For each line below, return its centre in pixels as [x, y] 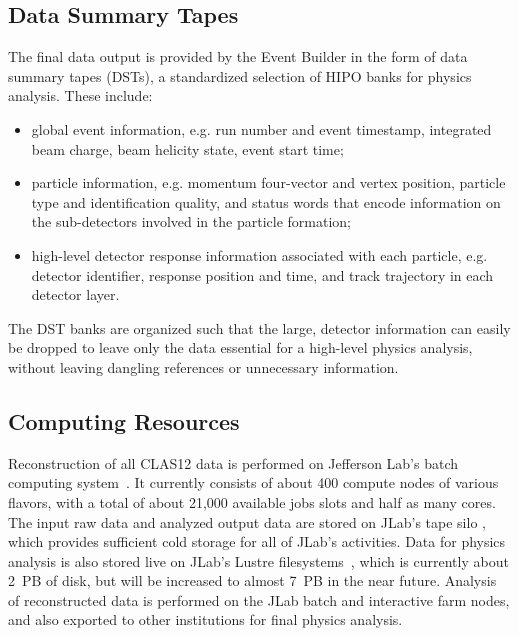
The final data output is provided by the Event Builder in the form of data [238, 56]
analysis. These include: [80, 95]
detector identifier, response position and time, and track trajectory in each [262, 274]
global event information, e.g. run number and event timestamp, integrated [261, 128]
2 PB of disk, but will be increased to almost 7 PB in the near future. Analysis [252, 580]
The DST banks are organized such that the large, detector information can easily [259, 327]
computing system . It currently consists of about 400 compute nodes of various [253, 482]
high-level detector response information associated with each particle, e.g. [259, 254]
